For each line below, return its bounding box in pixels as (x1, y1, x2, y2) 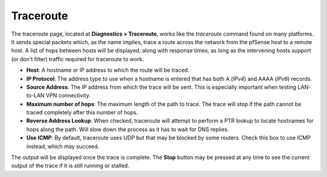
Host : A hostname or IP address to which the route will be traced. (26, 66, 190, 74)
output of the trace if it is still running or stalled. (11, 162, 130, 169)
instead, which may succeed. (26, 143, 99, 150)
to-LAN (26, 92, 45, 99)
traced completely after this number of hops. (26, 109, 138, 116)
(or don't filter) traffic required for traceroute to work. (11, 55, 144, 63)
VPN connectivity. (45, 92, 91, 99)
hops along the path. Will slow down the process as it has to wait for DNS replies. (26, 126, 230, 133)
